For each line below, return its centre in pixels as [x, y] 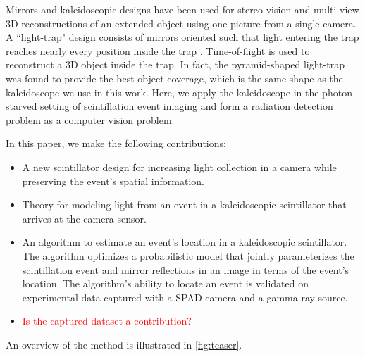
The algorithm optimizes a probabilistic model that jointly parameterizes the [188, 255]
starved [21, 106]
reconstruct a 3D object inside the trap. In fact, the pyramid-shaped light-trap [175, 64]
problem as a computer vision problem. [90, 119]
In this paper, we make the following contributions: [116, 143]
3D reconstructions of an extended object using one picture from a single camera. [181, 23]
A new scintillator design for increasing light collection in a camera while [179, 167]
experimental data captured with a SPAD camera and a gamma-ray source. [185, 297]
